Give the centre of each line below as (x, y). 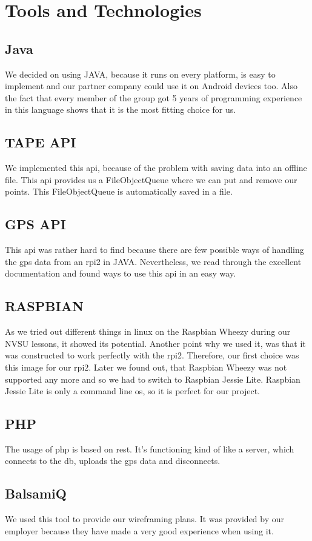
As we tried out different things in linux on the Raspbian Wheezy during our (148, 331)
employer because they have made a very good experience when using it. (139, 530)
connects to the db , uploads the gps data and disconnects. (113, 461)
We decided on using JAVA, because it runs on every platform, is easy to (140, 74)
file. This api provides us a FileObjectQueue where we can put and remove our (151, 179)
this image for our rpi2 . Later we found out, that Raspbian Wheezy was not (146, 367)
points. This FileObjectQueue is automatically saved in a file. (119, 191)
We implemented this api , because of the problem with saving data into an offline (156, 168)
